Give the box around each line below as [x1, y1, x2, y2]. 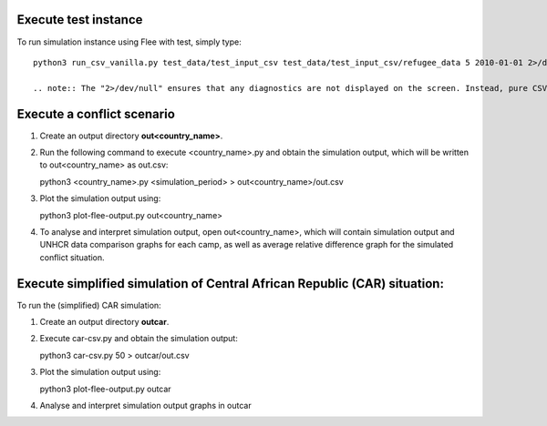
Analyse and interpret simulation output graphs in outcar [39, 400, 252, 411]
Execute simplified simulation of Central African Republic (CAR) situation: [16, 276, 444, 291]
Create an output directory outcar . [39, 317, 170, 328]
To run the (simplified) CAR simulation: [16, 299, 161, 310]
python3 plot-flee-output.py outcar [39, 383, 172, 394]
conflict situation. [39, 251, 105, 263]
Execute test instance [16, 12, 143, 27]
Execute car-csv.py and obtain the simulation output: [39, 333, 239, 344]
